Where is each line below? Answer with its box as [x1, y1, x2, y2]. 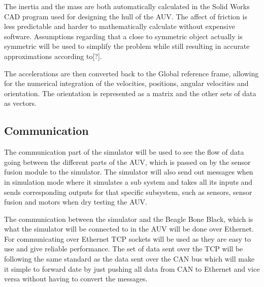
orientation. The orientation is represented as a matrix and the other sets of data [4, 88, 256, 98]
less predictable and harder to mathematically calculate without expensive [4, 21, 235, 32]
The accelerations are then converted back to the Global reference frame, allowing [4, 68, 259, 78]
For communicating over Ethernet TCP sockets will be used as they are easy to [4, 233, 251, 244]
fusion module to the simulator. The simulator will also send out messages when [4, 166, 253, 177]
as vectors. [4, 98, 37, 108]
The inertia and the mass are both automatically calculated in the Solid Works [4, 1, 250, 11]
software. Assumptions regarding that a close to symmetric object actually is [4, 31, 243, 41]
